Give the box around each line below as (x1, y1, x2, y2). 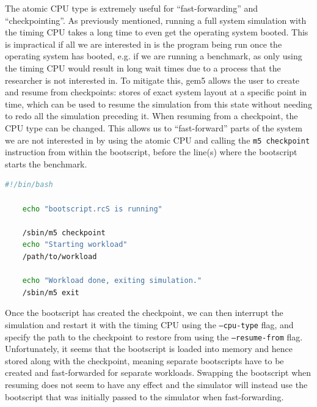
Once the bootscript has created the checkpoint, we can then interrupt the (5, 306, 283, 319)
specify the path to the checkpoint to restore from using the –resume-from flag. (5, 330, 303, 343)
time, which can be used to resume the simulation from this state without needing (5, 97, 312, 110)
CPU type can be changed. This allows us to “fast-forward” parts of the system (5, 121, 302, 134)
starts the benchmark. (5, 157, 87, 170)
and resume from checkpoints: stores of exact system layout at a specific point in (5, 86, 307, 98)
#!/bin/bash (5, 180, 53, 189)
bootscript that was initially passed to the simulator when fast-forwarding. (5, 390, 284, 403)
